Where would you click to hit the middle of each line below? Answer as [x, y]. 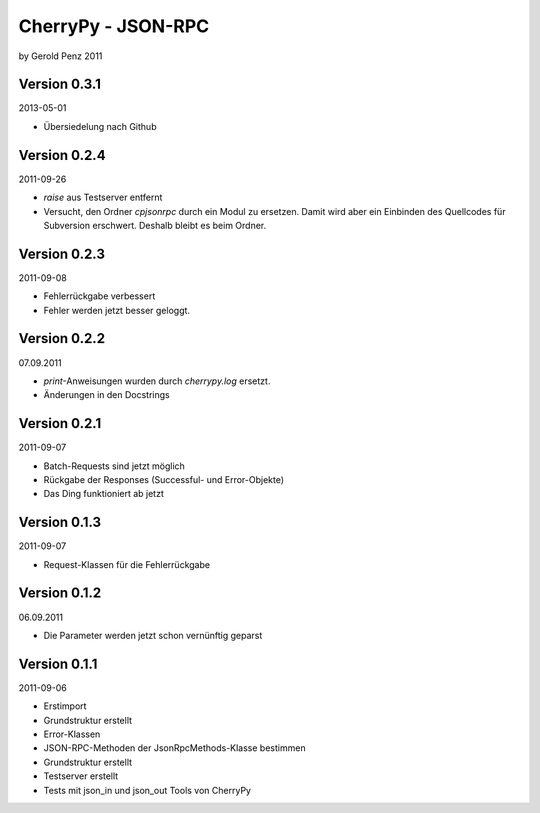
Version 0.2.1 [60, 423]
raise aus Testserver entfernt [103, 197]
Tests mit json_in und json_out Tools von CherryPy [147, 790]
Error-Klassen [72, 734]
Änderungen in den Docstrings [106, 395]
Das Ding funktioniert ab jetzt [104, 494]
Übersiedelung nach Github [100, 126]
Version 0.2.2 [61, 338]
